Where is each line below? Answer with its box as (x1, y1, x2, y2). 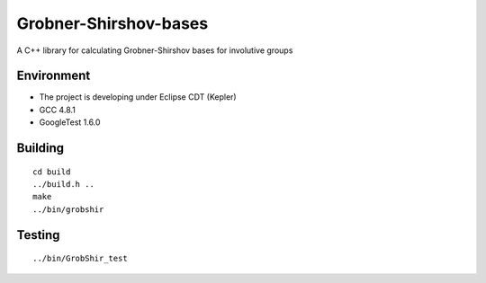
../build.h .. (32, 180, 94, 190)
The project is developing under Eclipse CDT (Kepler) (39, 92, 238, 102)
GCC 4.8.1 (39, 104, 76, 115)
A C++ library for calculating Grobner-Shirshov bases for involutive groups (16, 45, 293, 56)
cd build (32, 166, 71, 177)
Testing (16, 227, 60, 243)
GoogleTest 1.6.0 (39, 117, 101, 128)
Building (16, 140, 65, 156)
